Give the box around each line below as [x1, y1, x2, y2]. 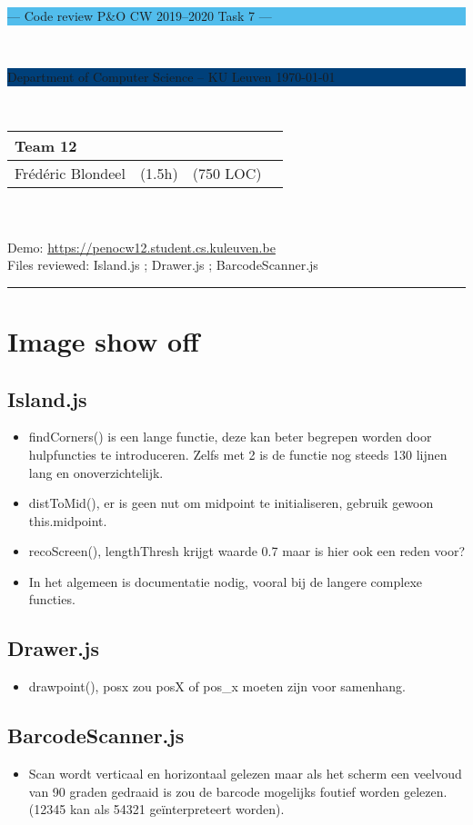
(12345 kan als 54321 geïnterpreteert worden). [28, 800, 285, 819]
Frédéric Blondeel [15, 163, 126, 184]
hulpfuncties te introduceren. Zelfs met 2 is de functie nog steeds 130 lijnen [28, 444, 448, 463]
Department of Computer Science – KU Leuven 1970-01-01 [7, 67, 336, 86]
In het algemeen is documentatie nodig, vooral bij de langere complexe [28, 572, 422, 591]
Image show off [7, 322, 199, 359]
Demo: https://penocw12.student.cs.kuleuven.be [7, 237, 276, 256]
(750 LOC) [192, 163, 262, 184]
